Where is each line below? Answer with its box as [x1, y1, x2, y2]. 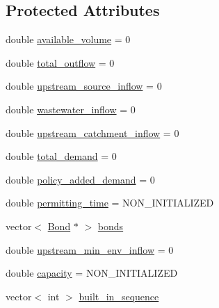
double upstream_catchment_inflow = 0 [6, 125, 179, 140]
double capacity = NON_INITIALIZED [6, 266, 178, 280]
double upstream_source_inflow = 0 [6, 79, 162, 93]
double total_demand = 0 [6, 149, 117, 163]
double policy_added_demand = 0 [6, 172, 155, 186]
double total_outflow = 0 [6, 55, 115, 70]
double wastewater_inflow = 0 [6, 102, 136, 116]
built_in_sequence [79, 289, 159, 303]
